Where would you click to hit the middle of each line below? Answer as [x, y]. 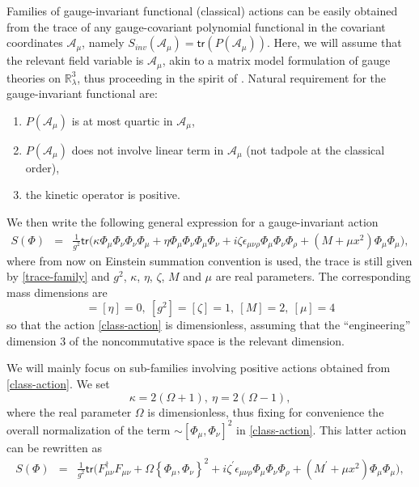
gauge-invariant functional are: [82, 93]
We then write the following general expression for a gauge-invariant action [193, 222]
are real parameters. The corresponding [313, 276]
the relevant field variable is [75, 60]
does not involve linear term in [148, 149]
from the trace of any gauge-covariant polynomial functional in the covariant [196, 26]
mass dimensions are [57, 292]
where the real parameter [69, 411]
